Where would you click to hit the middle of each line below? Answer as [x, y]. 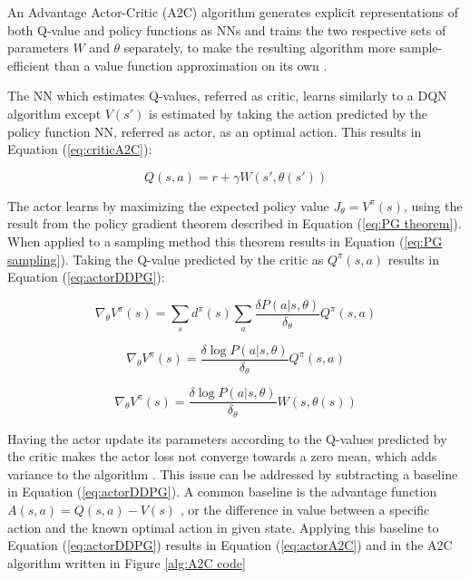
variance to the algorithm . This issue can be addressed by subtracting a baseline [233, 473]
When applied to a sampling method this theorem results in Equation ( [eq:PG [225, 241]
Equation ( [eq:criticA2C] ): [80, 149]
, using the [433, 205]
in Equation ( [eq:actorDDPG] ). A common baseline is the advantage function [222, 492]
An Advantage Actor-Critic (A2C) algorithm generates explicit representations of [233, 12]
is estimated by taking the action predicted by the [289, 113]
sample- [421, 48]
